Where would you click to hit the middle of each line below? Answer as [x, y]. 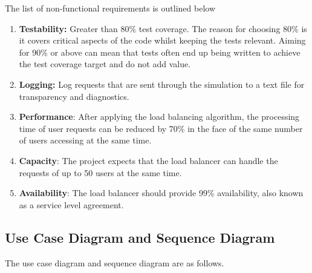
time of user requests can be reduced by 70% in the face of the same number [161, 128]
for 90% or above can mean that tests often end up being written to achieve [160, 52]
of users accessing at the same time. [85, 140]
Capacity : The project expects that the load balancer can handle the [148, 160]
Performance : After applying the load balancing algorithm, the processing [159, 117]
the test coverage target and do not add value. [105, 64]
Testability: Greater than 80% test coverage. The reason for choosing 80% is [163, 28]
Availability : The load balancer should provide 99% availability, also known [161, 193]
